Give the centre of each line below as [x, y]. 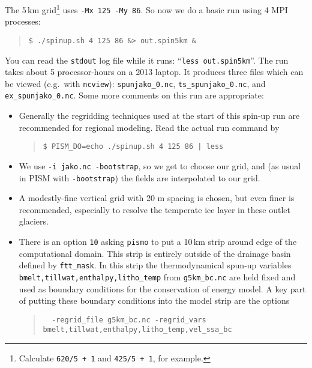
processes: [23, 21]
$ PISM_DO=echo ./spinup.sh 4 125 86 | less [133, 147]
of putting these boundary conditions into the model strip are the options [154, 300]
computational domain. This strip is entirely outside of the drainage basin [155, 253]
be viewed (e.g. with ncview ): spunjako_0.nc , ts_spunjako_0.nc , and [135, 83]
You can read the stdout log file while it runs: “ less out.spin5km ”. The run [147, 60]
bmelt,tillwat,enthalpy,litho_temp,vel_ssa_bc [137, 330]
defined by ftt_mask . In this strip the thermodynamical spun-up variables [155, 265]
